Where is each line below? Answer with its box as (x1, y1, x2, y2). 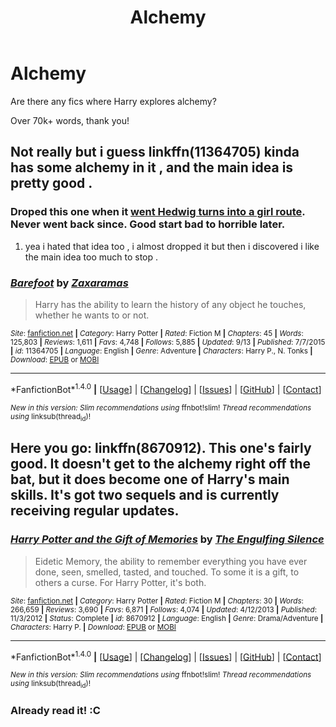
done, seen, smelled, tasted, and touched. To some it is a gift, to (34, 566, 300, 578)
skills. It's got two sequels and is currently (10, 487, 280, 504)
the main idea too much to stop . (24, 251, 159, 263)
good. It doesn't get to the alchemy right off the (10, 456, 311, 473)
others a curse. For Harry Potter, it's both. (34, 576, 207, 588)
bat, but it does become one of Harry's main (10, 471, 290, 488)
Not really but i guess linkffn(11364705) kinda (10, 144, 300, 161)
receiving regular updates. (10, 502, 180, 520)
